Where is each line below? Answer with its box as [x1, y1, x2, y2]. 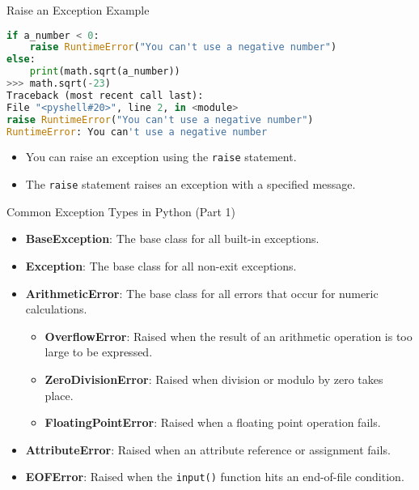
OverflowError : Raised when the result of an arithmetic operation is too [44, 327, 413, 344]
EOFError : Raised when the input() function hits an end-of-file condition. [25, 468, 404, 485]
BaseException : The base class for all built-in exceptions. [25, 230, 320, 247]
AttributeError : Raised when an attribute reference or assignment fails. [25, 441, 391, 458]
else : [6, 53, 36, 66]
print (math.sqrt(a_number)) [29, 66, 180, 78]
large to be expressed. [44, 343, 153, 360]
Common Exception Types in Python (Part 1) [6, 202, 236, 219]
